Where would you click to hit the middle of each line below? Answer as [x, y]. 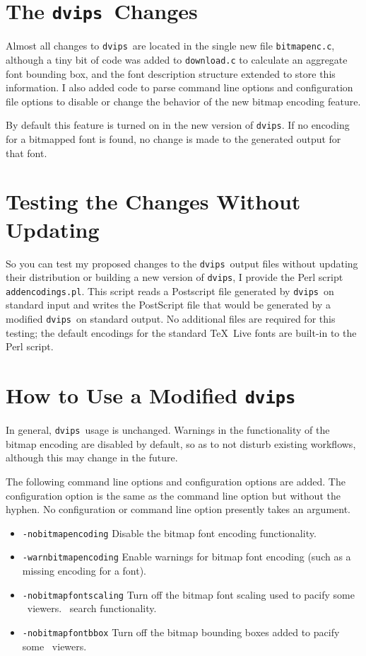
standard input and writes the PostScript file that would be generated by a [168, 305]
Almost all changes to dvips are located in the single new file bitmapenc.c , [170, 46]
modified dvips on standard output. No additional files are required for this [171, 319]
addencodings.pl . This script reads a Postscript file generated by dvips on [170, 290]
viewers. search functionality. [92, 608]
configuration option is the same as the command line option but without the [173, 495]
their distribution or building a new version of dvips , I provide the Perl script [175, 277]
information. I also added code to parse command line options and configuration [179, 87]
